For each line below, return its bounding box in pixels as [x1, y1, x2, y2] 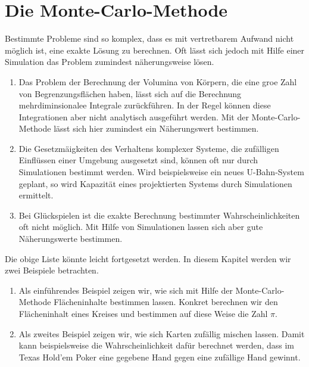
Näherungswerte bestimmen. [18, 232, 123, 245]
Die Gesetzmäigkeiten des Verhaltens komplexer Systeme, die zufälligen [18, 142, 279, 154]
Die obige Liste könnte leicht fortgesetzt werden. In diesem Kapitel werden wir [5, 252, 291, 265]
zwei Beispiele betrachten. [5, 264, 99, 276]
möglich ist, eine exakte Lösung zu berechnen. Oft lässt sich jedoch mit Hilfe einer [5, 43, 305, 56]
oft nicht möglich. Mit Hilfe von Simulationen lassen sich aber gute [18, 220, 263, 233]
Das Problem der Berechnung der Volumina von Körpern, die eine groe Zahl [18, 75, 297, 88]
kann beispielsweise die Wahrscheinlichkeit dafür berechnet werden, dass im [18, 339, 295, 352]
